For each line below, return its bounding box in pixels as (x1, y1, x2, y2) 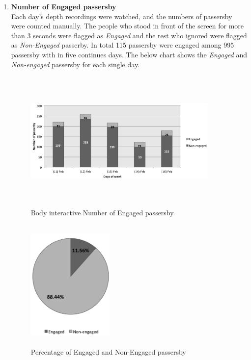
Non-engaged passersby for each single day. (11, 59, 140, 69)
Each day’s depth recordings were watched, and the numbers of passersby (11, 11, 232, 21)
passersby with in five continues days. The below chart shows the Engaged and (11, 49, 247, 59)
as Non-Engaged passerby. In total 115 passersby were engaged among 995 (11, 40, 234, 50)
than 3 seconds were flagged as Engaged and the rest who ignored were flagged (11, 30, 247, 40)
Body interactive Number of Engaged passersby (30, 207, 174, 218)
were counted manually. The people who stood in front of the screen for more (11, 21, 244, 31)
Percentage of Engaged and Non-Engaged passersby (30, 347, 186, 357)
